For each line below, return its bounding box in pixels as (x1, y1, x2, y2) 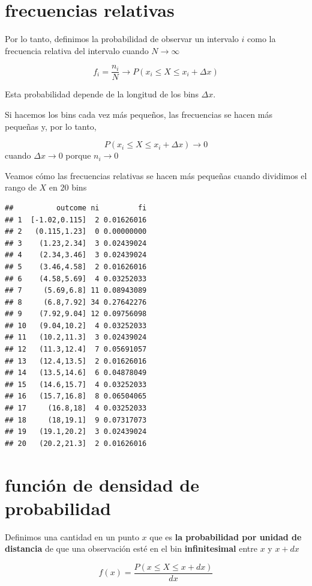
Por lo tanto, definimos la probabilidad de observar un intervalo (5, 32, 239, 45)
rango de (5, 181, 37, 194)
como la (247, 32, 276, 45)
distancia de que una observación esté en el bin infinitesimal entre (5, 542, 257, 555)
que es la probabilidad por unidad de (149, 530, 302, 543)
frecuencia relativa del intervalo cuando (5, 44, 149, 56)
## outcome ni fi (5, 203, 147, 212)
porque (65, 149, 91, 162)
